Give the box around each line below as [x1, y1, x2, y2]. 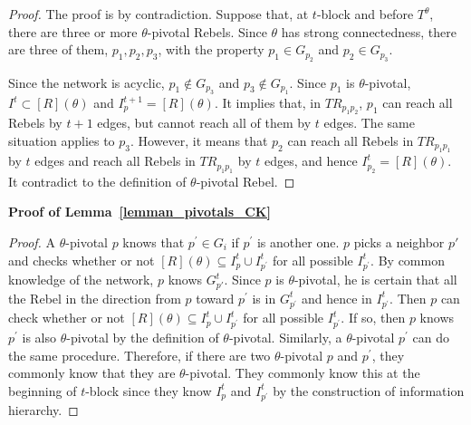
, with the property [158, 40, 264, 59]
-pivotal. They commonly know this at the [185, 363, 420, 382]
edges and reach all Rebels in [34, 151, 196, 170]
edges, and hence [264, 151, 358, 170]
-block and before [316, 5, 414, 23]
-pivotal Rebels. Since [147, 22, 267, 41]
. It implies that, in [214, 93, 322, 111]
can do [412, 328, 450, 347]
